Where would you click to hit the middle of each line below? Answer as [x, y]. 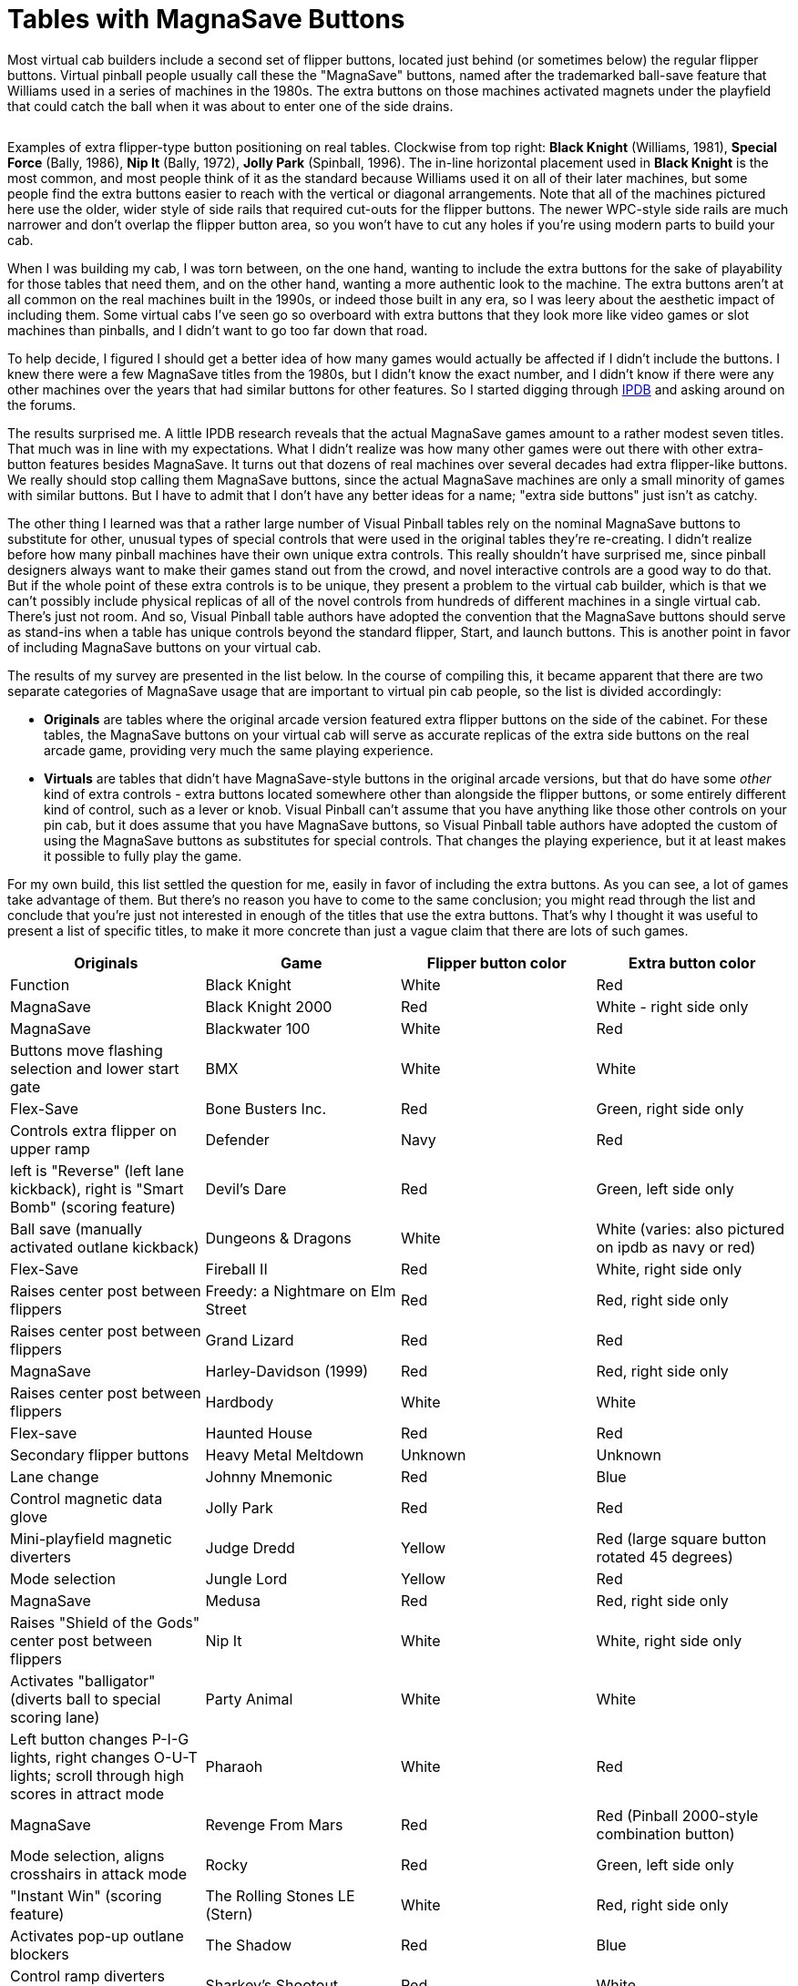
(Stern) [229, 1914]
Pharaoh [234, 1766]
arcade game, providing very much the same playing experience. [239, 750]
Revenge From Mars [274, 1824]
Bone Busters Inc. [266, 1108]
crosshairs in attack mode [99, 1873]
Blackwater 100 [258, 1028]
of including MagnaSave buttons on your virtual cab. [164, 647]
